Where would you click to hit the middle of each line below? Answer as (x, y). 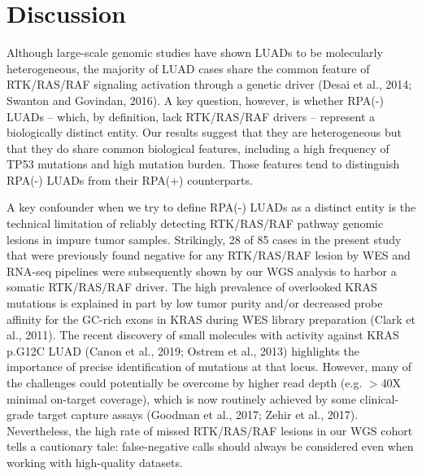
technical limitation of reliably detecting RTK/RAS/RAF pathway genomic (195, 223)
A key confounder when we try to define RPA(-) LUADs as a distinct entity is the (211, 207)
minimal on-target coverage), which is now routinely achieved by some (181, 398)
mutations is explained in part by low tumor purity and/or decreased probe (195, 303)
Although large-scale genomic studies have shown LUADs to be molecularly (195, 52)
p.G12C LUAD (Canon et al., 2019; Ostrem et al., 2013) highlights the (183, 350)
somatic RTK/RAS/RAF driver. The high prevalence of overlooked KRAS (192, 287)
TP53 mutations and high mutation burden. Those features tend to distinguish (203, 164)
